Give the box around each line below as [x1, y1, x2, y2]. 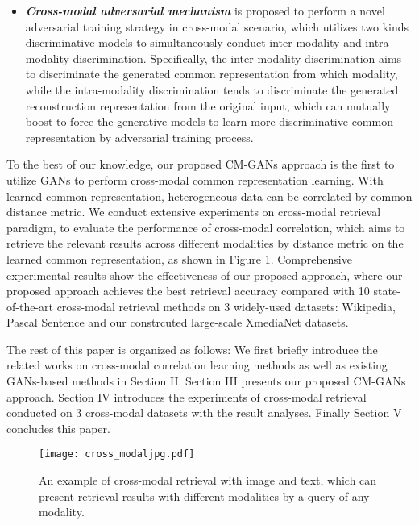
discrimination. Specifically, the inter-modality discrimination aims [73, 49, 402, 66]
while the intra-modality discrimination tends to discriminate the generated [25, 81, 399, 98]
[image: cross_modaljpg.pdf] [39, 448, 195, 460]
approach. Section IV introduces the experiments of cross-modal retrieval [6, 388, 367, 405]
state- [373, 282, 401, 299]
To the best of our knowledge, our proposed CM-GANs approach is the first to [6, 156, 395, 173]
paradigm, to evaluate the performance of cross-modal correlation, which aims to [6, 219, 405, 235]
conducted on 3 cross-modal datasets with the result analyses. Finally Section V [6, 404, 402, 421]
